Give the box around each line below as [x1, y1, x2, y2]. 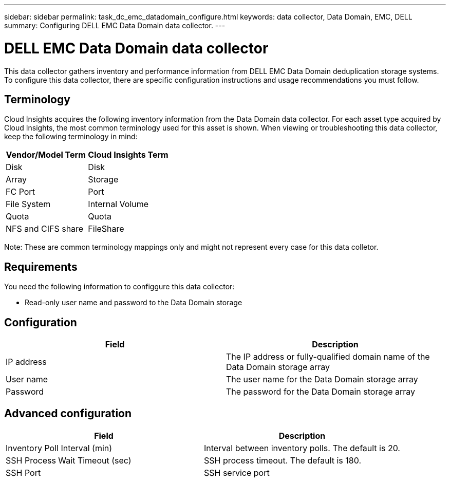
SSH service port [203, 467, 270, 478]
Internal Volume [88, 199, 149, 210]
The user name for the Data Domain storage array [226, 374, 418, 385]
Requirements [4, 260, 78, 273]
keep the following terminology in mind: [4, 132, 138, 141]
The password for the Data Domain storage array [226, 386, 416, 397]
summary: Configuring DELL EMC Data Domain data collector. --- [4, 21, 226, 30]
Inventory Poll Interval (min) [6, 442, 113, 453]
